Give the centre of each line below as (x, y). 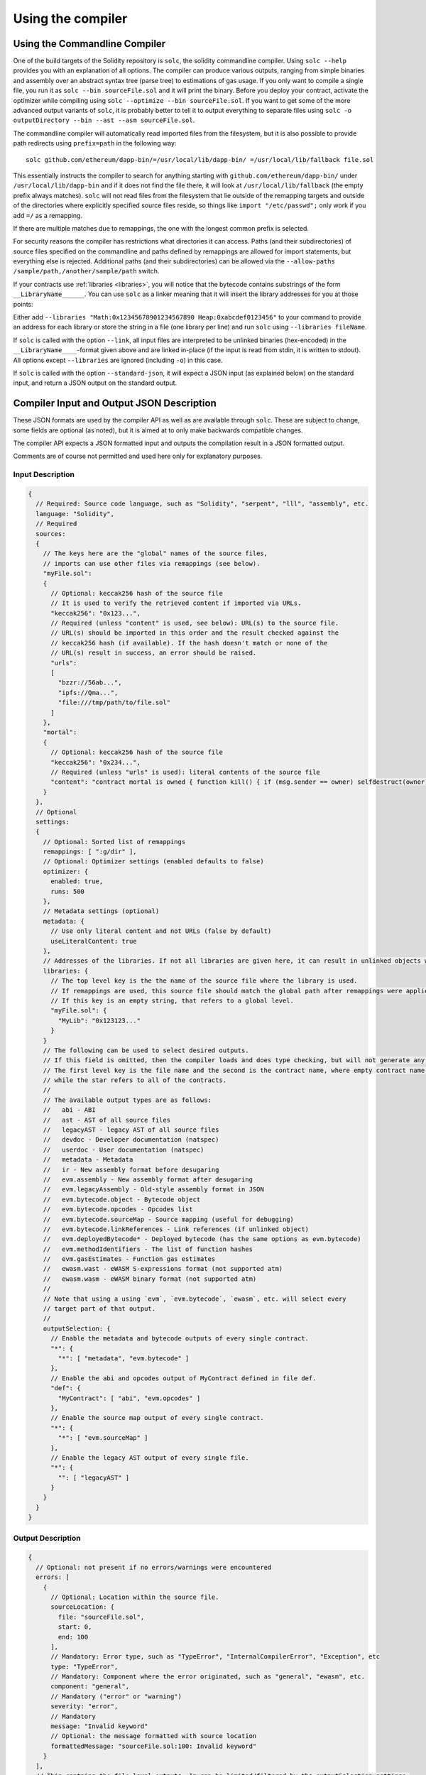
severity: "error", (84, 1706)
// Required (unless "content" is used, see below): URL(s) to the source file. (195, 623)
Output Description (47, 1538)
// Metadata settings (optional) (101, 911)
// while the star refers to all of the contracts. (135, 1080)
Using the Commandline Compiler (89, 44)
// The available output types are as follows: (127, 1100)
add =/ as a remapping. (48, 215)
